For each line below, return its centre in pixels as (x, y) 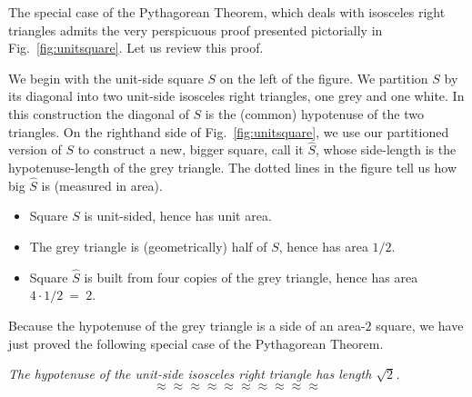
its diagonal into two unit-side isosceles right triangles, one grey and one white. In (236, 96)
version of (35, 149)
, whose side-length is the (386, 149)
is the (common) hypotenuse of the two (314, 113)
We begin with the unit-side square (106, 78)
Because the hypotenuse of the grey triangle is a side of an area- (187, 325)
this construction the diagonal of (99, 113)
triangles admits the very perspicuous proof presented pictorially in (196, 30)
